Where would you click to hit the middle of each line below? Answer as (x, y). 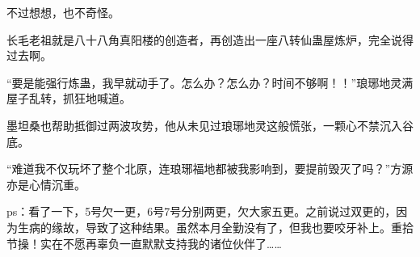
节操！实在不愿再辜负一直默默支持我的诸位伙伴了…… (144, 243)
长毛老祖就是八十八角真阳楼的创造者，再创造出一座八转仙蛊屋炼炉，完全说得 (210, 39)
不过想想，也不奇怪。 (63, 12)
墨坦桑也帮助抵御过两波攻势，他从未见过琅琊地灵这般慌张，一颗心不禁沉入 (204, 125)
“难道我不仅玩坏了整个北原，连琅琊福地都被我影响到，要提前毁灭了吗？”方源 (210, 169)
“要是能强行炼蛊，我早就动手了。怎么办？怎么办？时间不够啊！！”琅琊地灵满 (210, 82)
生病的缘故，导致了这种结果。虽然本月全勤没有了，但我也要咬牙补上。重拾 (215, 227)
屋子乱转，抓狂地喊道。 (69, 98)
